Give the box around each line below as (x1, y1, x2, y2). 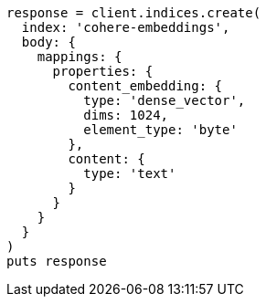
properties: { (52, 64, 154, 79)
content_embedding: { (68, 79, 223, 93)
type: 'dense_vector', (83, 93, 246, 108)
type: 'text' (83, 166, 176, 181)
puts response (6, 254, 107, 268)
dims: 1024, (83, 108, 169, 122)
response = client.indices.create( (6, 5, 261, 20)
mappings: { (37, 49, 122, 64)
